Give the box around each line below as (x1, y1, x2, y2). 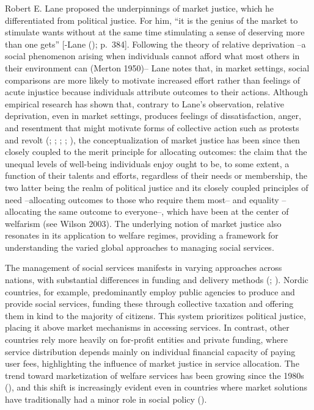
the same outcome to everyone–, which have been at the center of (44, 205, 289, 218)
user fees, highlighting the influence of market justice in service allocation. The (5, 357, 299, 370)
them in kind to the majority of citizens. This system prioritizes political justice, (5, 309, 306, 322)
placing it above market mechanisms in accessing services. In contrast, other (5, 321, 290, 334)
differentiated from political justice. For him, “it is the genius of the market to (5, 13, 298, 26)
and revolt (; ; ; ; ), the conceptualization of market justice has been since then (5, 133, 300, 146)
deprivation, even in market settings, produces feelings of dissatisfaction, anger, (5, 109, 301, 122)
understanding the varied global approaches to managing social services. (5, 240, 274, 253)
